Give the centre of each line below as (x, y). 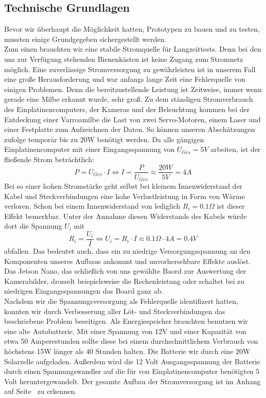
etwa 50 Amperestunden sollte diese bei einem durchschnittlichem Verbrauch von (131, 341)
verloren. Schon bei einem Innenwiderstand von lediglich (92, 206)
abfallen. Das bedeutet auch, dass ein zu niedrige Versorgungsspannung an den (127, 251)
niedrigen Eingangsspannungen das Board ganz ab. (84, 291)
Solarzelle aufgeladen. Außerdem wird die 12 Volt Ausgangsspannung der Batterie (132, 361)
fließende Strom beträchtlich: (49, 159)
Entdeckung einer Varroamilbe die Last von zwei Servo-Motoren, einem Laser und (132, 119)
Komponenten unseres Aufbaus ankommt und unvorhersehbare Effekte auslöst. (127, 261)
